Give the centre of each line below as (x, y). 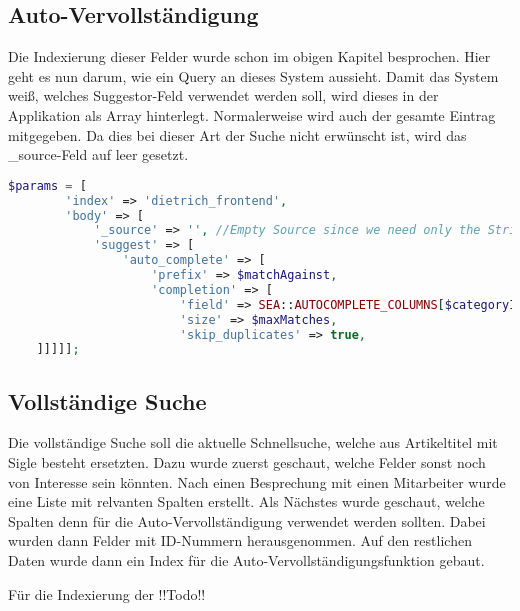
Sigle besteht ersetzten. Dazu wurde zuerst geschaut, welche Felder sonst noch (247, 462)
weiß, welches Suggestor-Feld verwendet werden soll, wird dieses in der (223, 95)
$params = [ (47, 185)
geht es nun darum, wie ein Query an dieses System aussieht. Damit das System (253, 75)
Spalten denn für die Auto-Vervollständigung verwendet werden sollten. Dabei (247, 520)
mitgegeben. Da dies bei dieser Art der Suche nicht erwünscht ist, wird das (237, 134)
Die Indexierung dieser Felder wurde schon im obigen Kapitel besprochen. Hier (249, 56)
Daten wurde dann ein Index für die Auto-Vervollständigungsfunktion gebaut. (246, 560)
